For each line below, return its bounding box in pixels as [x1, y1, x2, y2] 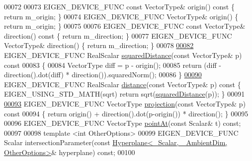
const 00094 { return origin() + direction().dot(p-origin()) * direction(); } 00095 [4, 108, 249, 118]
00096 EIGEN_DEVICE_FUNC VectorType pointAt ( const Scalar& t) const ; [4, 118, 241, 128]
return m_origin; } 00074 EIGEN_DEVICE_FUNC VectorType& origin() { [4, 11, 239, 21]
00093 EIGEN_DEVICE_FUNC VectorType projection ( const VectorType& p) [4, 98, 246, 108]
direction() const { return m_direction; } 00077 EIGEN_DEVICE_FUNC [4, 30, 232, 41]
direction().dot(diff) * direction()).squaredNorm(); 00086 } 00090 [4, 69, 202, 80]
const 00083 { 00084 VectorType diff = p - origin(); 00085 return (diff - [4, 59, 221, 70]
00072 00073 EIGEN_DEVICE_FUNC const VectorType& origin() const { [4, 1, 235, 11]
